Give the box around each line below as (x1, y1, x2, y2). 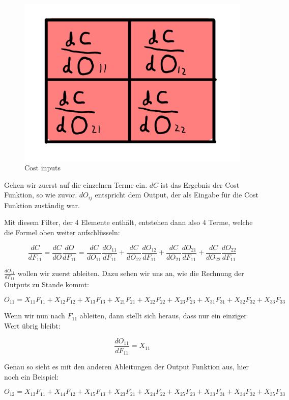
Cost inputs (24, 162, 61, 173)
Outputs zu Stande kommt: (4, 279, 89, 290)
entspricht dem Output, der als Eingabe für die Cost (95, 189, 258, 200)
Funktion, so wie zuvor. (4, 189, 77, 200)
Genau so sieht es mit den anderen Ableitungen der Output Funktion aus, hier (4, 361, 249, 372)
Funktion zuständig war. (4, 199, 80, 210)
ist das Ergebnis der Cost (160, 179, 240, 190)
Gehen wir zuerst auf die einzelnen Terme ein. (4, 179, 148, 190)
